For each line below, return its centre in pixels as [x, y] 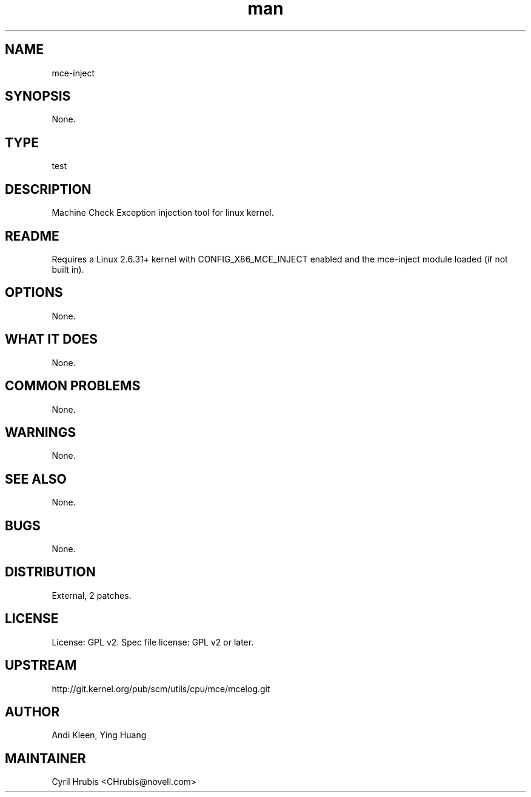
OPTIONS [34, 293]
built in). [68, 269]
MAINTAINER [45, 758]
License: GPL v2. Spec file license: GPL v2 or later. [153, 642]
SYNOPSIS [38, 96]
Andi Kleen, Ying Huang [99, 735]
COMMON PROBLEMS [73, 386]
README [32, 236]
